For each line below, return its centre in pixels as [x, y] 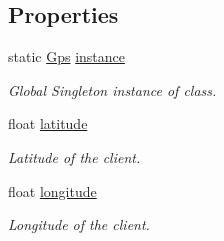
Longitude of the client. [79, 224]
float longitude [52, 190]
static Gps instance [67, 56]
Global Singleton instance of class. [112, 89]
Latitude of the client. [74, 156]
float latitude [48, 123]
